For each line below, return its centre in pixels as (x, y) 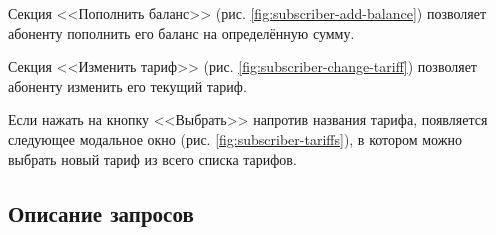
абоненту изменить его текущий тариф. (127, 85)
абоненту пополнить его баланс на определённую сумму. (181, 32)
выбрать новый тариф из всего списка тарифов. (152, 158)
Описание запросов (101, 212)
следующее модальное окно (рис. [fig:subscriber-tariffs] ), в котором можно (235, 138)
